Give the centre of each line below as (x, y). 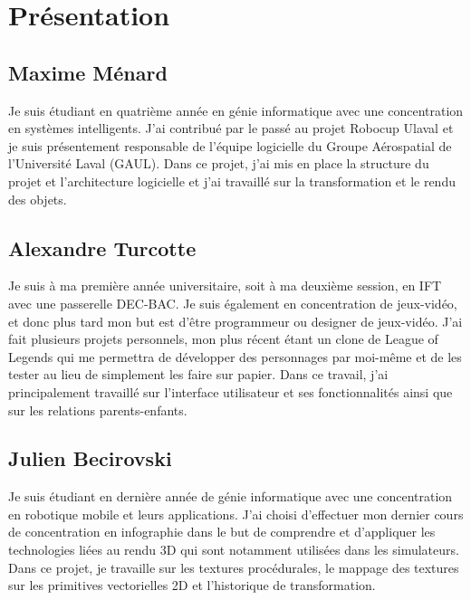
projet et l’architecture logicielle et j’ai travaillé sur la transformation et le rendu (232, 181)
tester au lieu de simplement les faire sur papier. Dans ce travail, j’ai (198, 374)
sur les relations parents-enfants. (98, 410)
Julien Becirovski (90, 458)
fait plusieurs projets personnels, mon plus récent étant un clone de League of (223, 339)
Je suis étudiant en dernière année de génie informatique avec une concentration (231, 496)
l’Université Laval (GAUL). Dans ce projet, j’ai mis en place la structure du (219, 163)
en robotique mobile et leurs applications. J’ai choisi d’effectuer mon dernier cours (236, 514)
